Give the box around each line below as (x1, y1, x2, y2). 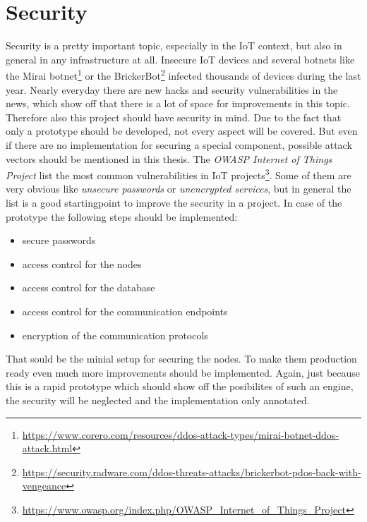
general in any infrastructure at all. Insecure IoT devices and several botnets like (6, 51, 355, 66)
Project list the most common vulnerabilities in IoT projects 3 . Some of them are (6, 166, 351, 182)
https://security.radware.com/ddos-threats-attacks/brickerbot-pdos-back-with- (22, 464, 361, 479)
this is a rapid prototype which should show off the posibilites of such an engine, (6, 379, 354, 394)
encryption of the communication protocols (22, 327, 208, 342)
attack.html (22, 441, 73, 456)
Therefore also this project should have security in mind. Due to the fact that (6, 109, 342, 124)
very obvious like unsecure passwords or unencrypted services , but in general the (6, 181, 351, 196)
